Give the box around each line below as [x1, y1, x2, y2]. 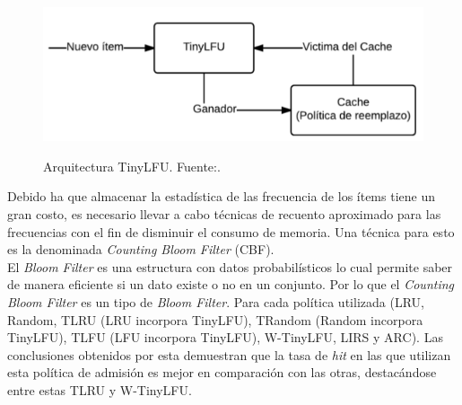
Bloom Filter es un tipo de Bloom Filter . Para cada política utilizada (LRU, [7, 293, 424, 312]
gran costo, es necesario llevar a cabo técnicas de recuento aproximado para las [7, 205, 441, 224]
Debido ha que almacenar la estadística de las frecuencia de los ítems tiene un [7, 187, 435, 206]
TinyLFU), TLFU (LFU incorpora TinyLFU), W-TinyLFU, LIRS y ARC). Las [7, 328, 443, 347]
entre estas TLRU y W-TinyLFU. [7, 380, 192, 399]
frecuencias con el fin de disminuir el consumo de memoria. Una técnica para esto [7, 222, 455, 241]
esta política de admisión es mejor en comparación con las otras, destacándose [7, 363, 437, 382]
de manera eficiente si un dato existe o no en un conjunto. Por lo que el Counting [7, 275, 455, 294]
